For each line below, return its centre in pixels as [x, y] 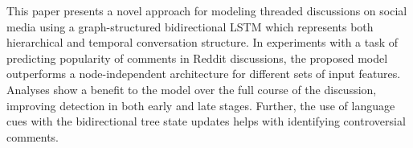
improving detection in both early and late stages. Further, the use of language [201, 105]
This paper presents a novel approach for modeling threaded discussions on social [207, 10]
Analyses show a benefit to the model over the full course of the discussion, [192, 89]
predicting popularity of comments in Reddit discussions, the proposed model [197, 58]
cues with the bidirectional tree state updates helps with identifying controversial [206, 121]
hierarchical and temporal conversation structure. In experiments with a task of [202, 42]
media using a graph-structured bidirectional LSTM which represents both [190, 26]
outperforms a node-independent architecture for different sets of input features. [204, 74]
